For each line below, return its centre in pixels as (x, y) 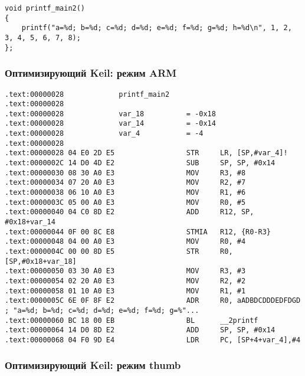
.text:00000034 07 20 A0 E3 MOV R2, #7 (125, 183)
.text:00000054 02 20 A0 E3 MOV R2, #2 (125, 281)
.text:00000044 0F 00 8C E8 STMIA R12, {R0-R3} (138, 232)
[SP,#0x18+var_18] (41, 261)
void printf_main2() (45, 8)
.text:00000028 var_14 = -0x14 (110, 124)
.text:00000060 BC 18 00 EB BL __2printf (132, 320)
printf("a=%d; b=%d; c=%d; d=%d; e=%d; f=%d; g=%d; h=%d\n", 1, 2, (157, 28)
